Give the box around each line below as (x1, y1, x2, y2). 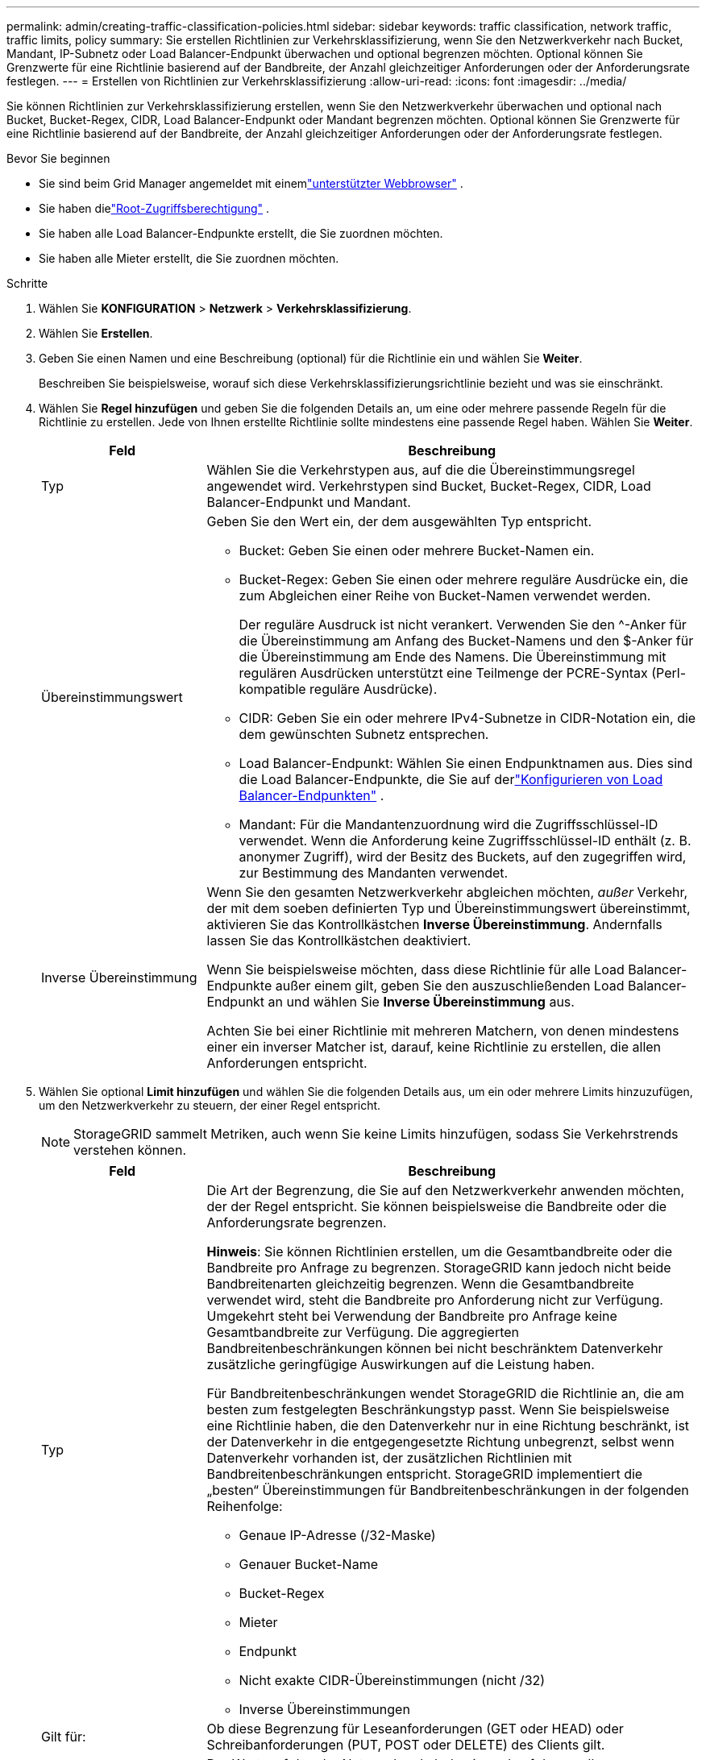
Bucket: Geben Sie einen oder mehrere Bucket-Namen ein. (239, 542, 595, 558)
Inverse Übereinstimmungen (239, 1701, 410, 1717)
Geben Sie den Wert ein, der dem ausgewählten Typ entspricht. (206, 513, 592, 529)
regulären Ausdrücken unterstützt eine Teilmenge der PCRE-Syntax (239, 665, 648, 681)
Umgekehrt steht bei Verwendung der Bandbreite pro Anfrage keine (206, 1308, 617, 1324)
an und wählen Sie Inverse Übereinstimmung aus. (268, 994, 575, 1010)
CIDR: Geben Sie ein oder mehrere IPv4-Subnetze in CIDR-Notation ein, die (239, 710, 696, 726)
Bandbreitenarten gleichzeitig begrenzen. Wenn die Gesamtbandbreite (206, 1276, 634, 1292)
